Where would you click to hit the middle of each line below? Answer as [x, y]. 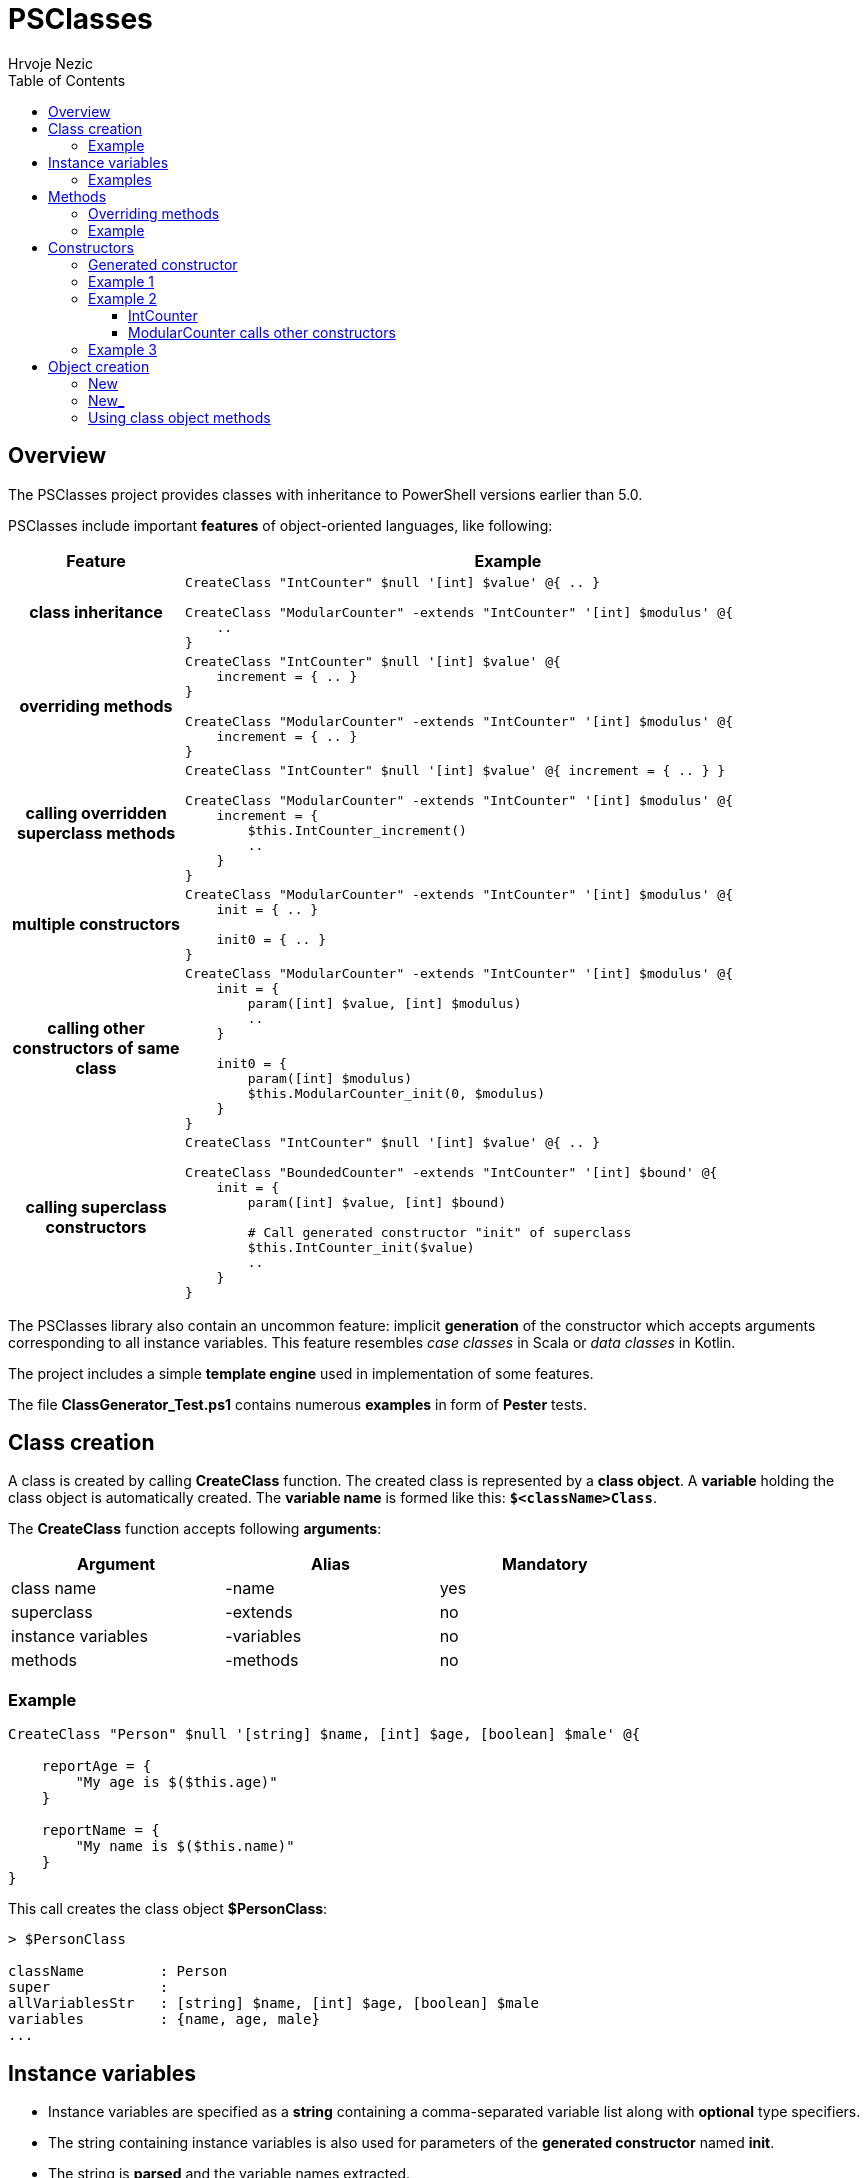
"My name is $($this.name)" [185, 1846]
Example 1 [121, 281]
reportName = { [100, 1830]
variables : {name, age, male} [164, 2019]
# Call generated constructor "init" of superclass [439, 1232]
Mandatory [545, 1564]
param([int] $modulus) [330, 1078]
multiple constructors [96, 924]
